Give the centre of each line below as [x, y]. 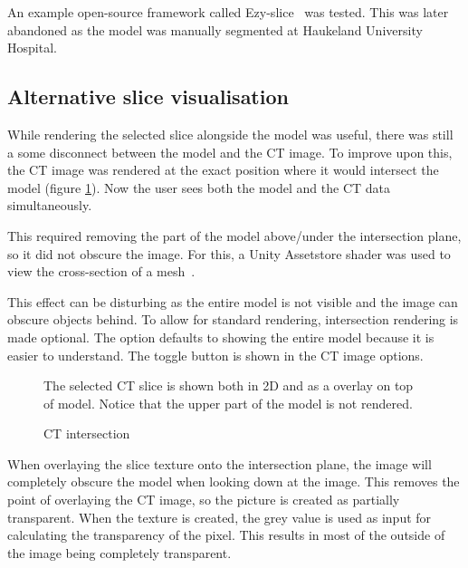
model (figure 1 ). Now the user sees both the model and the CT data [199, 187]
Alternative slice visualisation [148, 96]
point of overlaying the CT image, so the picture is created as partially [204, 500]
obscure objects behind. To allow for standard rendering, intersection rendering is [233, 319]
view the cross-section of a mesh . [101, 271]
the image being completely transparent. [119, 552]
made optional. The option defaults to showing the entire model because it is [221, 337]
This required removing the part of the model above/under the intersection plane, [234, 235]
